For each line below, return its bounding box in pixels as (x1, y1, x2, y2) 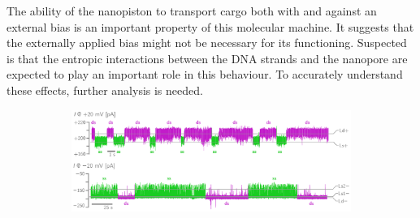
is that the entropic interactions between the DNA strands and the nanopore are (6, 49, 408, 66)
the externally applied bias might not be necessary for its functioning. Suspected (6, 34, 407, 51)
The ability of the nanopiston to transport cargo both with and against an (6, 2, 377, 19)
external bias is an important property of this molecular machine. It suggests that (6, 18, 414, 35)
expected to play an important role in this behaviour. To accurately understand (6, 66, 403, 83)
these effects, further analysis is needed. (6, 81, 203, 98)
